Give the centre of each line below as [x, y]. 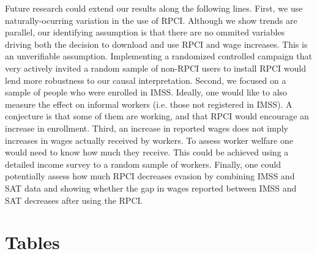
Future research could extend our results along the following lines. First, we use [154, 8]
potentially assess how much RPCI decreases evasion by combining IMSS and [150, 176]
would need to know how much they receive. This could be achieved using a [147, 152]
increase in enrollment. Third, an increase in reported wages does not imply [147, 128]
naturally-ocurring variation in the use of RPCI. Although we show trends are [151, 20]
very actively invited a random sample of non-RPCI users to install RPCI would [155, 68]
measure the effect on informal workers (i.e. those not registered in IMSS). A [149, 104]
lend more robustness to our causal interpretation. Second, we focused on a [146, 80]
